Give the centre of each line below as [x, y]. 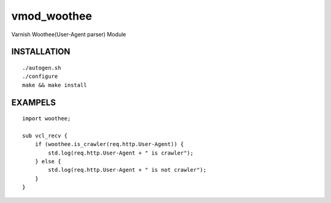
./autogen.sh [42, 68]
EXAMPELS [34, 102]
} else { [48, 162]
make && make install [55, 85]
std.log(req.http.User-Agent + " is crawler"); [121, 153]
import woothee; [47, 119]
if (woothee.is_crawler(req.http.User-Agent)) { [109, 144]
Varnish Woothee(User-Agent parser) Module [69, 34]
